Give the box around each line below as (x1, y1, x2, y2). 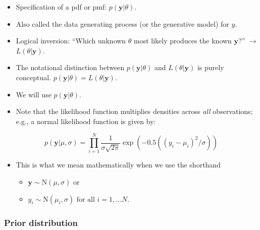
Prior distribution (4, 216, 78, 228)
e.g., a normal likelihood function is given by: (16, 116, 156, 126)
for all (76, 196, 95, 203)
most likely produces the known (134, 35, 232, 46)
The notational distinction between (16, 62, 125, 73)
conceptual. (16, 72, 51, 82)
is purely (197, 62, 224, 73)
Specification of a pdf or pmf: (16, 2, 107, 12)
